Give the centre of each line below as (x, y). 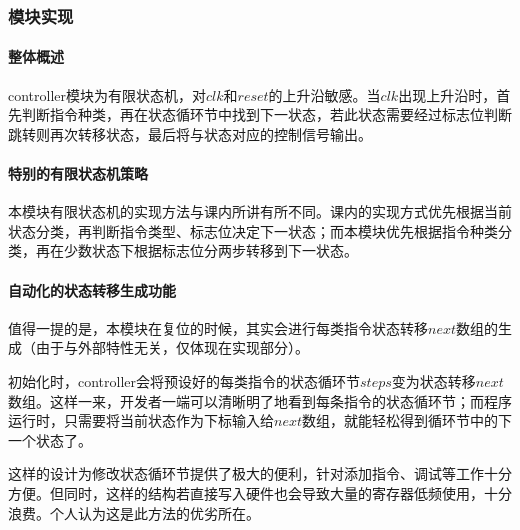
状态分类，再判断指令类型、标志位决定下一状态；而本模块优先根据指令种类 (253, 230)
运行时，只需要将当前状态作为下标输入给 (141, 420)
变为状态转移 (433, 380)
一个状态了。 (50, 439)
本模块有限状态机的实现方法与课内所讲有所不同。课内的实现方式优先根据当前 (260, 211)
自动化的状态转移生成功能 (92, 289)
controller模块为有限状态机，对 (107, 94)
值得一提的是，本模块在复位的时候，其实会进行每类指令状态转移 (218, 327)
